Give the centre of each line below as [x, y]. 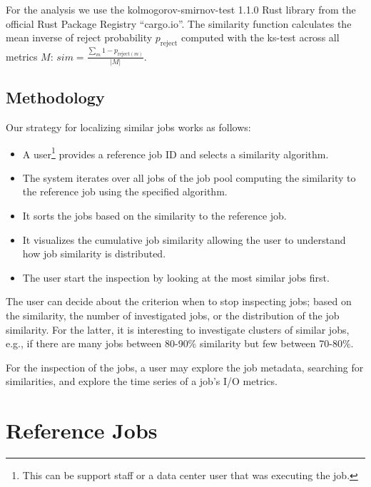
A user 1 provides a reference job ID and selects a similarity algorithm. [176, 153]
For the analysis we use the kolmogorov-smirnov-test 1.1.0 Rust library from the [181, 9]
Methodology [55, 97]
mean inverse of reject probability [79, 37]
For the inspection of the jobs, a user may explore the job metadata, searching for [185, 367]
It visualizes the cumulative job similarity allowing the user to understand [184, 239]
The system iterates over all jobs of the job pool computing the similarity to [189, 177]
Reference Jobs [82, 430]
